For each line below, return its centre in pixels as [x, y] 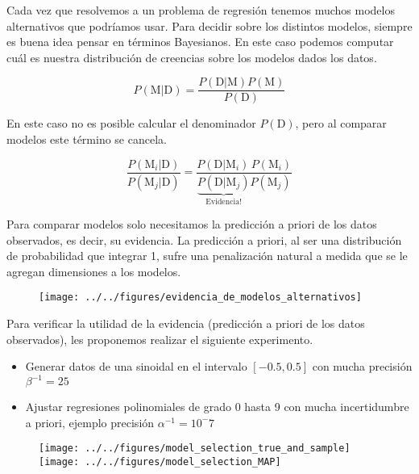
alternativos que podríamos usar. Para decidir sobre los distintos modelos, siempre [209, 25]
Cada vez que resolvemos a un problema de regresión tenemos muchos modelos [201, 10]
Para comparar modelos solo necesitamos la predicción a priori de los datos [192, 223]
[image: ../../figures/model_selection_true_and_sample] [195, 449]
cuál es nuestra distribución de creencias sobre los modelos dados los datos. [192, 57]
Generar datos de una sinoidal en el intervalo [136, 366]
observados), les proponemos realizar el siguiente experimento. [160, 339]
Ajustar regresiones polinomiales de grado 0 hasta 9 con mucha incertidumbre [217, 407]
